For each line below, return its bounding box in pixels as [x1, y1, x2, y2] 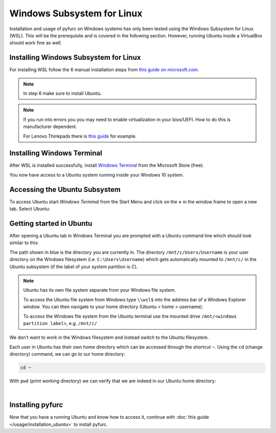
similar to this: [9, 240, 39, 246]
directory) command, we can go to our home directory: [9, 351, 125, 357]
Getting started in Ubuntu [9, 219, 93, 228]
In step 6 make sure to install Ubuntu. [23, 90, 102, 97]
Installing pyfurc [9, 401, 63, 409]
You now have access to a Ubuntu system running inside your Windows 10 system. [9, 171, 184, 178]
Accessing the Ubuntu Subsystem [9, 185, 121, 194]
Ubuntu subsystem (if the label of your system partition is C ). [9, 264, 138, 270]
